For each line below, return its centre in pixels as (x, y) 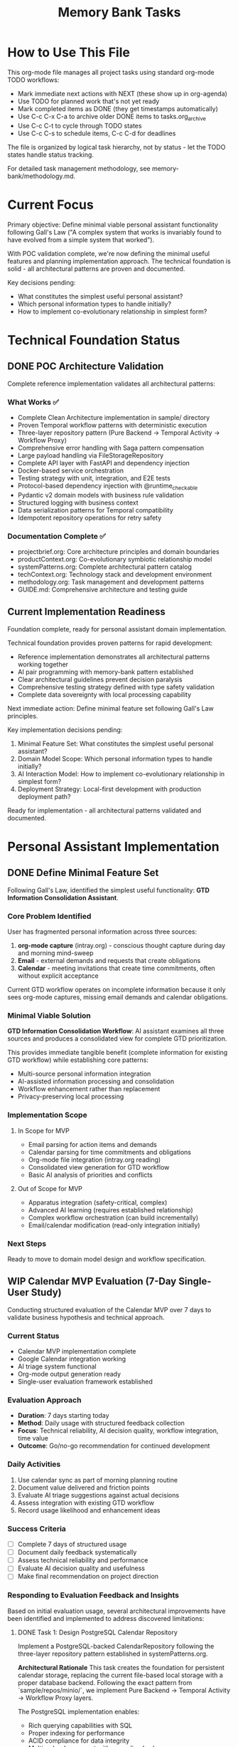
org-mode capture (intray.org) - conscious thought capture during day (121, 946)
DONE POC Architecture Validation (86, 367)
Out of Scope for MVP (50, 1188)
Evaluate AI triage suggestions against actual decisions (98, 1495)
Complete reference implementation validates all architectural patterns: (111, 383)
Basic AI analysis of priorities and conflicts (90, 1175)
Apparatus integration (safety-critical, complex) (98, 1202)
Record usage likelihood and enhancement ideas (89, 1510)
